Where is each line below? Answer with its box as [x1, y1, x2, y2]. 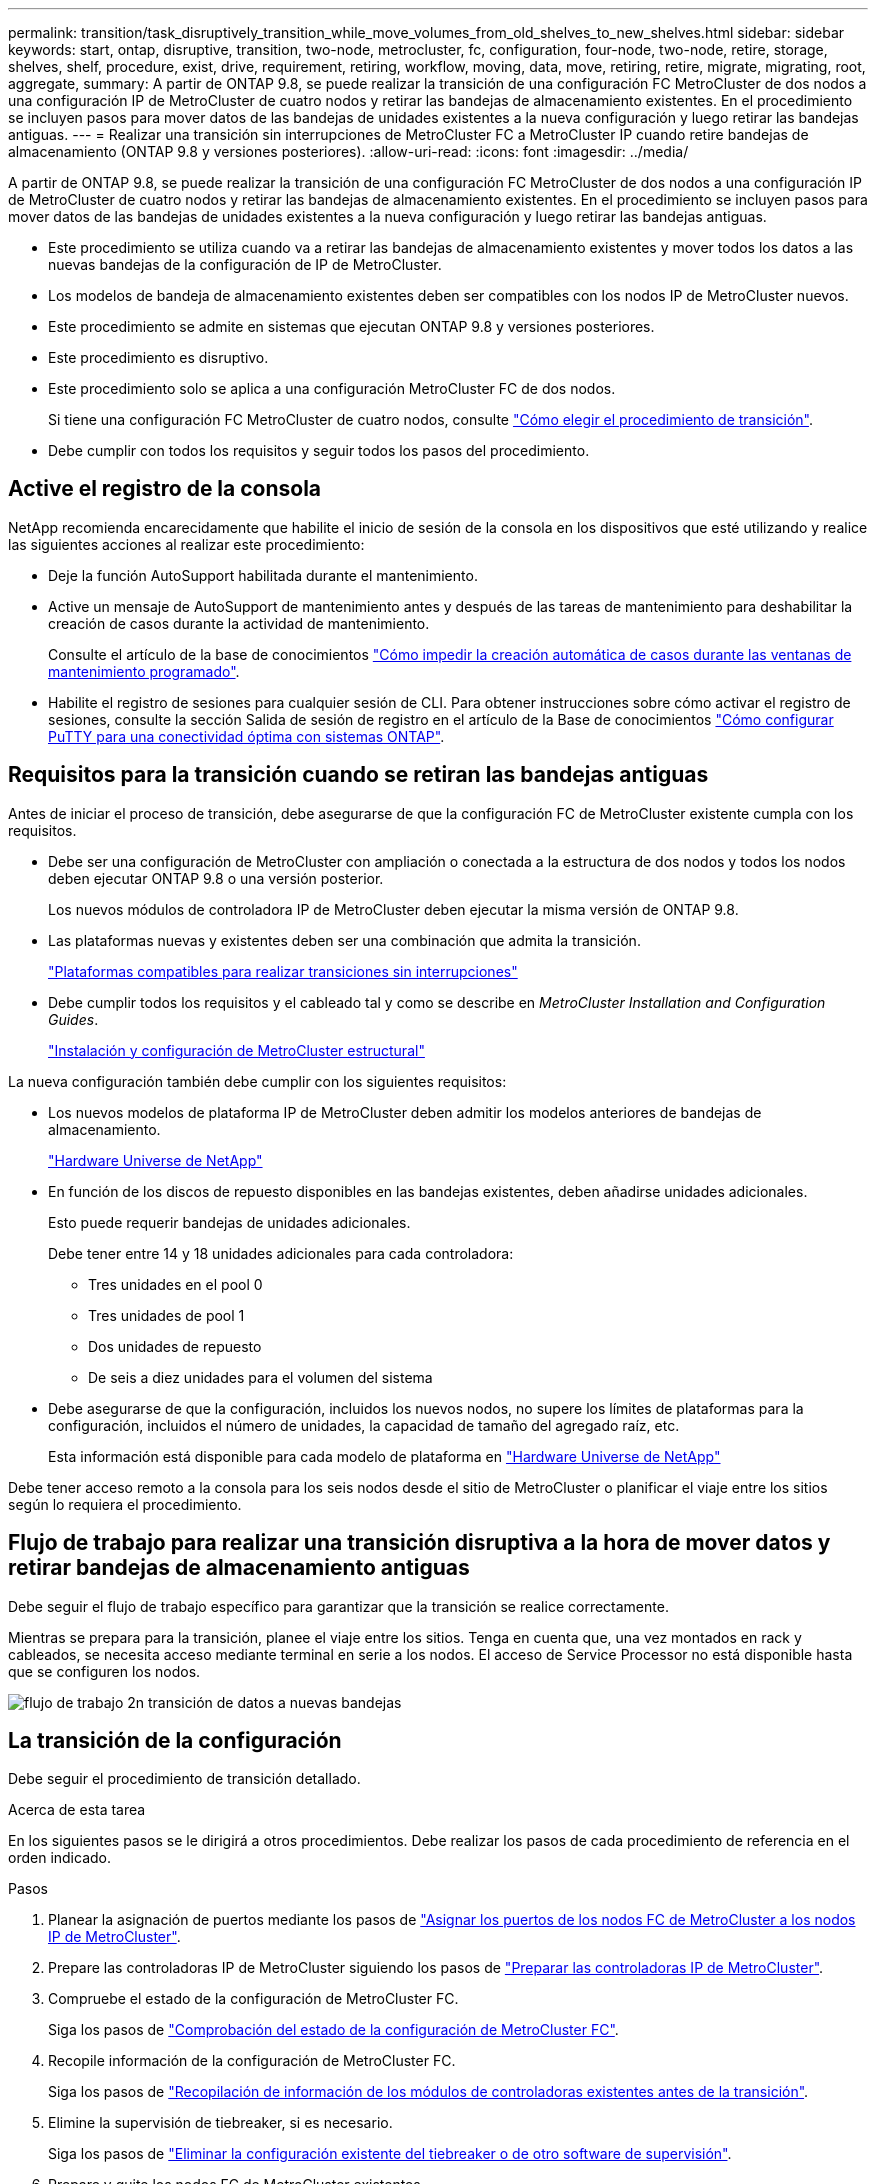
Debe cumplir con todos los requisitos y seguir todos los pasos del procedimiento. [48, 442, 590, 459]
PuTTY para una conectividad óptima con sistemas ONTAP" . [48, 727, 445, 745]
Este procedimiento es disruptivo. [48, 349, 269, 366]
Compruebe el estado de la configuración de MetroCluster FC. [48, 1990, 459, 2008]
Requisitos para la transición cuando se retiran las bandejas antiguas [8, 762, 709, 788]
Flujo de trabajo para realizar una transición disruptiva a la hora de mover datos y [8, 1530, 831, 1556]
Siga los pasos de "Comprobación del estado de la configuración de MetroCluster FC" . [48, 2021, 619, 2039]
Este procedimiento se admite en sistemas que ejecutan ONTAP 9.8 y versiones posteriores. [48, 318, 655, 335]
